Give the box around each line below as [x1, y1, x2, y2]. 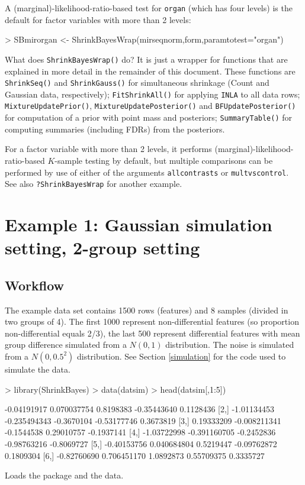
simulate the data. [5, 363, 70, 375]
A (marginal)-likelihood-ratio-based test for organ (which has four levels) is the [5, 2, 293, 14]
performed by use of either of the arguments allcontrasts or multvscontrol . [5, 166, 289, 178]
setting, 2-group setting [5, 235, 200, 260]
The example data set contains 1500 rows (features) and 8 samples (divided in [5, 303, 288, 316]
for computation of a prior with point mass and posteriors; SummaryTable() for [5, 111, 293, 124]
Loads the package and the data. [5, 469, 124, 481]
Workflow [5, 276, 65, 294]
